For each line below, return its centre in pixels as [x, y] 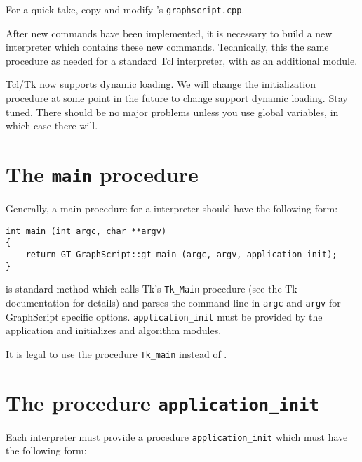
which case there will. [52, 126]
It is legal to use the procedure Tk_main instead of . [116, 353]
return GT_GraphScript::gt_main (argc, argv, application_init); [181, 254]
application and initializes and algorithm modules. [114, 330]
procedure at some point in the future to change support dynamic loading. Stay [177, 98]
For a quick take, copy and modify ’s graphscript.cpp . [125, 9]
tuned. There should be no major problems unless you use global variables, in [172, 111]
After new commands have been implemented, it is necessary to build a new [169, 33]
